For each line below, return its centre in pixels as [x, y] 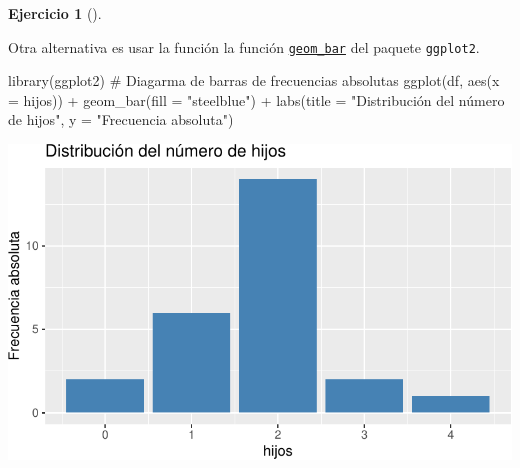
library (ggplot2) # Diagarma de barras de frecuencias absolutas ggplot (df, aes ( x [254, 80]
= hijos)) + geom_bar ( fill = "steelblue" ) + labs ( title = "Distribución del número [256, 99]
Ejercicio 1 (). [55, 13]
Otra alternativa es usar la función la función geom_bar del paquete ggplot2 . [244, 46]
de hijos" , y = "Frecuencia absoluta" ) [121, 119]
